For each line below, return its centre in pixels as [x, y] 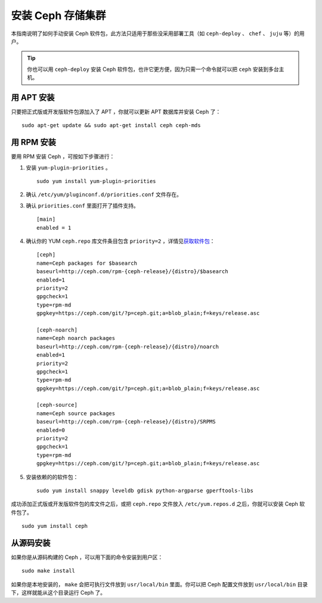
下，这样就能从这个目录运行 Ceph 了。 [58, 593]
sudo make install [49, 571]
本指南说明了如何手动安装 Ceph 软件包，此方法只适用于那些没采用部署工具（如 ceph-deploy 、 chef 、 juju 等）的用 [158, 33]
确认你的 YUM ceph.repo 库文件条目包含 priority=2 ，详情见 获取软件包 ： [120, 241]
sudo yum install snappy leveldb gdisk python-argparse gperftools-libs [145, 490]
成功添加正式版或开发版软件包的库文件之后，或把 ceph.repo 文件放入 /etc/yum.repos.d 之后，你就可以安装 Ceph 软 [158, 504]
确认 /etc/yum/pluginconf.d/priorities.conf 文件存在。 [104, 194]
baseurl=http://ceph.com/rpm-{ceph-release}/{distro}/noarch [128, 347]
